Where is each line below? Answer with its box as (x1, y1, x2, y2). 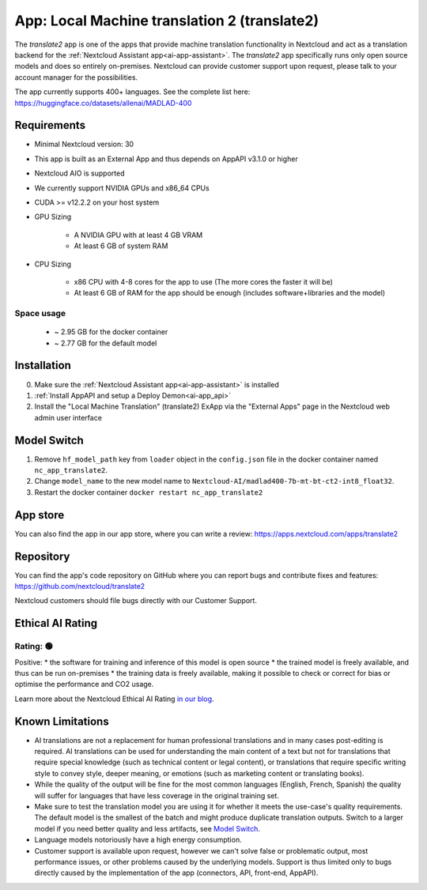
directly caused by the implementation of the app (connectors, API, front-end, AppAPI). (34, 868, 319, 877)
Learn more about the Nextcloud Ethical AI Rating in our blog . (14, 694, 214, 703)
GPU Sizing (34, 212, 72, 221)
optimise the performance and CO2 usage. (14, 680, 154, 689)
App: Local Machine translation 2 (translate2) (14, 12, 319, 29)
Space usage (14, 308, 66, 319)
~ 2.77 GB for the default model (54, 338, 157, 348)
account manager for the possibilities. (14, 72, 138, 82)
